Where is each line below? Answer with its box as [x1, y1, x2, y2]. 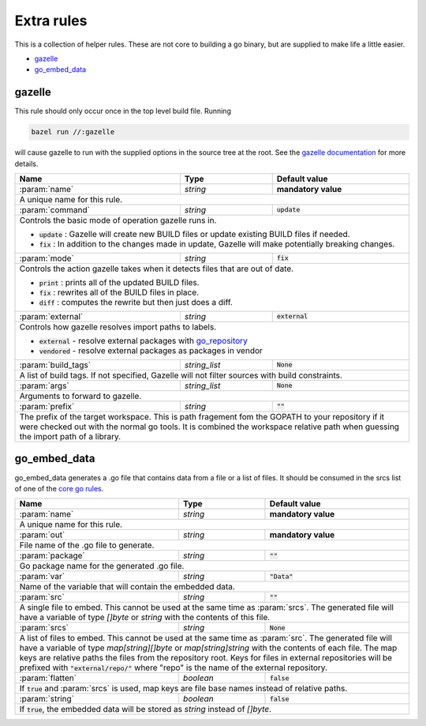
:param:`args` [19, 380, 70, 391]
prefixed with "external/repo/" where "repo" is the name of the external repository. [19, 662, 327, 673]
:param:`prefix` [19, 401, 75, 412]
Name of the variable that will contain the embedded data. [19, 581, 236, 592]
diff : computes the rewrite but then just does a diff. [39, 296, 233, 307]
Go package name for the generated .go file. [19, 561, 185, 572]
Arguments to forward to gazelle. [19, 390, 142, 401]
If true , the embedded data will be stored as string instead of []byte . [19, 704, 272, 715]
